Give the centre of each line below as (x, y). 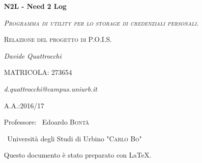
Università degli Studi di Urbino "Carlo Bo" (74, 138)
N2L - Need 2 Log (35, 6)
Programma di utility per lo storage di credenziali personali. (101, 22)
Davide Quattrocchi (33, 55)
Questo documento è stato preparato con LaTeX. (78, 155)
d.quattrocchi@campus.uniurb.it (51, 88)
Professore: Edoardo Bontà (47, 122)
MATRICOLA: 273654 (38, 72)
